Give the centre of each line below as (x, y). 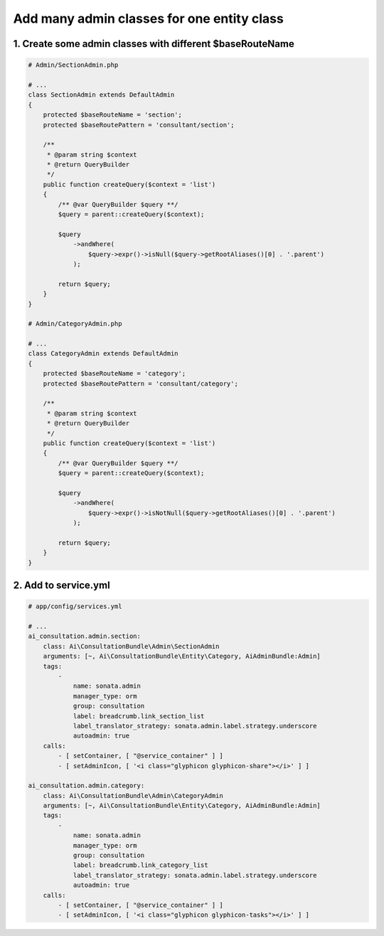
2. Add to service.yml (62, 586)
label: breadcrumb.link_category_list (141, 865)
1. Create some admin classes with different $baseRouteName (154, 44)
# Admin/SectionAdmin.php (73, 65)
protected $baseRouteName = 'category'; (114, 374)
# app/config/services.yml (75, 607)
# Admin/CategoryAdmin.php (75, 324)
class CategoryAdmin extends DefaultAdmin (103, 353)
